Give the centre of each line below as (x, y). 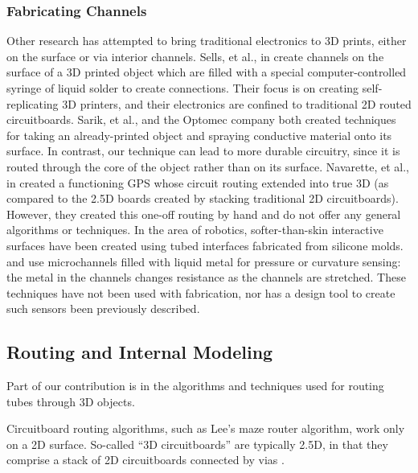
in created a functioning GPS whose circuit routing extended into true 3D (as (198, 182)
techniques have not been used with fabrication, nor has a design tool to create (201, 292)
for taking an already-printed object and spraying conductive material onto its (199, 135)
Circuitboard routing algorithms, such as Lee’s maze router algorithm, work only (206, 428)
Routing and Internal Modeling (140, 352)
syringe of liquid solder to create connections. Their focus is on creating (183, 88)
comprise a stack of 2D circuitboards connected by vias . (145, 460)
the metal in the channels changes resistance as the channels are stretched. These (206, 277)
